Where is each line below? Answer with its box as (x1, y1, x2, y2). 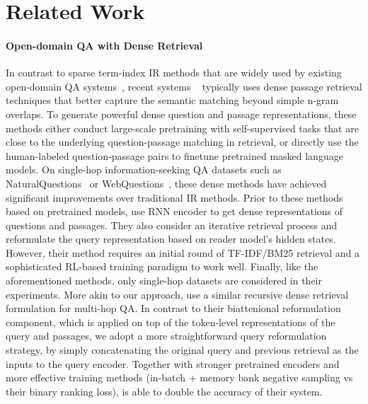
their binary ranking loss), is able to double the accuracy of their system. (6, 383, 323, 398)
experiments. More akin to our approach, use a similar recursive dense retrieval (6, 287, 349, 301)
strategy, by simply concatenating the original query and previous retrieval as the (6, 342, 359, 357)
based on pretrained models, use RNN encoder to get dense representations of (6, 204, 343, 219)
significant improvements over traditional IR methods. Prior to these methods (6, 190, 343, 204)
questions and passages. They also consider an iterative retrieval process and (6, 217, 338, 232)
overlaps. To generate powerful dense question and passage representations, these (6, 106, 357, 121)
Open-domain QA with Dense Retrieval (6, 37, 203, 52)
